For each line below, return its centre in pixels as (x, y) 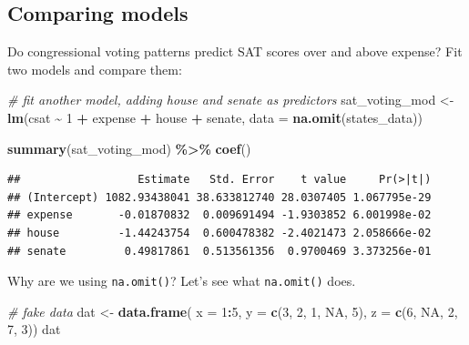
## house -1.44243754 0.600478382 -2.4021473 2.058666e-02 (219, 233)
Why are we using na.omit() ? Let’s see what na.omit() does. (182, 281)
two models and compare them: (95, 69)
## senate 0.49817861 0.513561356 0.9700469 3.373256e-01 (219, 251)
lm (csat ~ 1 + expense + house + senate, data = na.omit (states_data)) (215, 117)
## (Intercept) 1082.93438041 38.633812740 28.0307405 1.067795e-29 (219, 197)
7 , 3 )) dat (34, 329)
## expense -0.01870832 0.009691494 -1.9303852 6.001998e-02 (219, 215)
